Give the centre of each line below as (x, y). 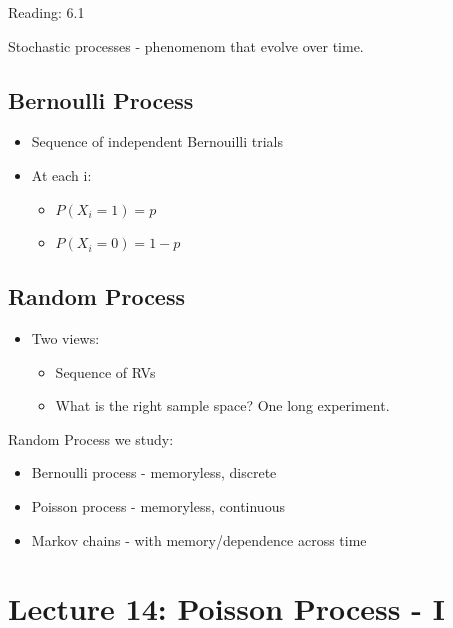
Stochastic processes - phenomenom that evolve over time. (186, 45)
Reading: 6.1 (46, 12)
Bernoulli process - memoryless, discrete (154, 472)
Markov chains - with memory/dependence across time (199, 539)
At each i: (61, 174)
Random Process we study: (91, 438)
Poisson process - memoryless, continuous (158, 505)
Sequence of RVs (105, 371)
